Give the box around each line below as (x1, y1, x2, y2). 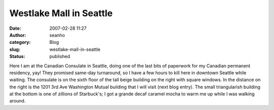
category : (9, 39, 31, 45)
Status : (9, 53, 25, 60)
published (49, 53, 71, 60)
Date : (9, 25, 21, 31)
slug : (9, 46, 20, 52)
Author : (9, 32, 26, 38)
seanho (49, 32, 65, 38)
